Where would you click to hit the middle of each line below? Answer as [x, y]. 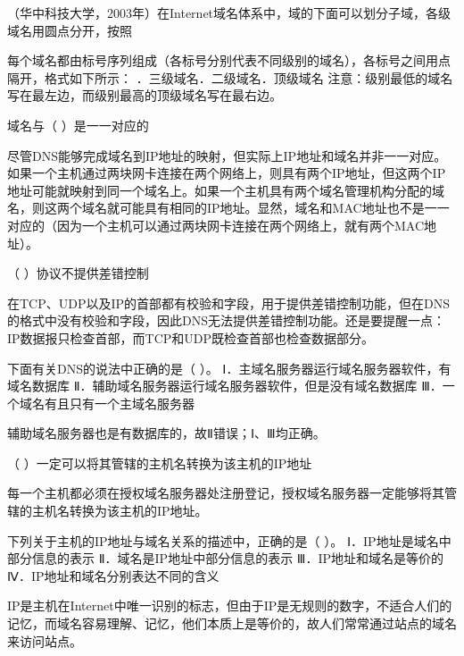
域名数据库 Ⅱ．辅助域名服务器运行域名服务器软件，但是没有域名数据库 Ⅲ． [225, 386]
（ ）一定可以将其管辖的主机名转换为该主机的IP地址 [160, 463]
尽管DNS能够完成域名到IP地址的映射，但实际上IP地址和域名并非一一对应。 [227, 155]
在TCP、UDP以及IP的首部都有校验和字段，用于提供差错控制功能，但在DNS [229, 303]
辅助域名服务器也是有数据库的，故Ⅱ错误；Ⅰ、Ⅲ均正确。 [166, 433]
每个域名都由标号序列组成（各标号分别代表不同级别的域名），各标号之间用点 [229, 60]
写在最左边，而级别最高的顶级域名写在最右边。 [145, 95]
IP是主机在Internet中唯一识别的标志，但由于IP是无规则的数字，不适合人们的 [230, 606]
